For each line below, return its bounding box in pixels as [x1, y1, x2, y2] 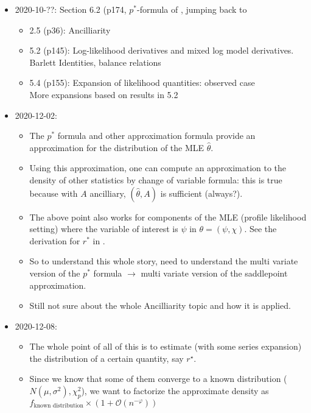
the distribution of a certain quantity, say [29, 351, 184, 364]
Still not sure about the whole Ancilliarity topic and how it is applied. [29, 299, 291, 312]
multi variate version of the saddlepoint [141, 266, 288, 279]
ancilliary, [89, 186, 126, 199]
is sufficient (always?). [160, 186, 243, 199]
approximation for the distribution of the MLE [29, 141, 204, 154]
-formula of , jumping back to [136, 3, 247, 15]
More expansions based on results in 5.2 [29, 88, 178, 101]
